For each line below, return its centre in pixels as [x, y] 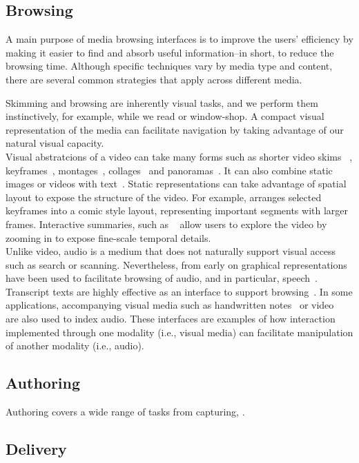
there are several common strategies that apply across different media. [154, 79]
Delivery [36, 449]
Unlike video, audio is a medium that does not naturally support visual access [171, 251]
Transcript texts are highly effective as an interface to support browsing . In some [179, 291]
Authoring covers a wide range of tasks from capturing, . [125, 412]
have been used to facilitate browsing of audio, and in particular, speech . [162, 278]
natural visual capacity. [55, 143]
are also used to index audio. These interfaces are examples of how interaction [171, 319]
